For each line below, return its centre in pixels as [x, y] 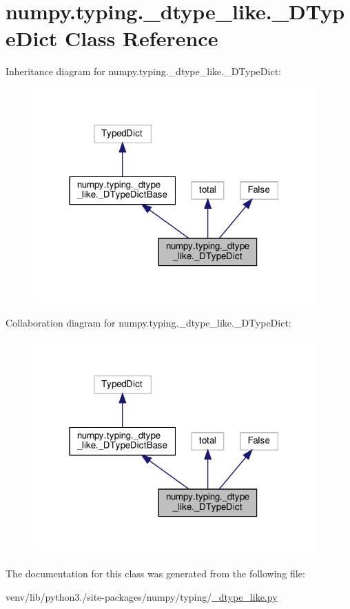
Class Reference [141, 38]
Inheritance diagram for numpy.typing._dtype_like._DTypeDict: [143, 71]
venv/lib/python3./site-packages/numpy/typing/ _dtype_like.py [142, 596]
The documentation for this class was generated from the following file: [155, 573]
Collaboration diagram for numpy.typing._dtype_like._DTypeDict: [148, 322]
